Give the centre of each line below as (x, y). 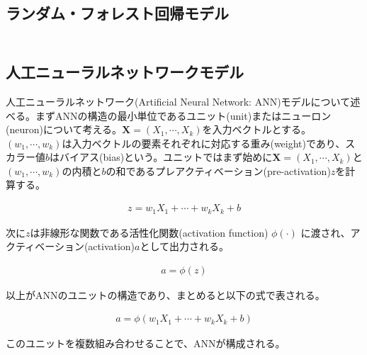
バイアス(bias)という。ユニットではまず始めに (166, 157)
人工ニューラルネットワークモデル (125, 72)
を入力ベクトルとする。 (257, 129)
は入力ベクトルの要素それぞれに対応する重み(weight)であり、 (204, 143)
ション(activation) (95, 246)
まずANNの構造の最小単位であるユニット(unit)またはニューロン (183, 115)
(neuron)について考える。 (64, 129)
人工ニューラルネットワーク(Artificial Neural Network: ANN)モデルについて (178, 101)
